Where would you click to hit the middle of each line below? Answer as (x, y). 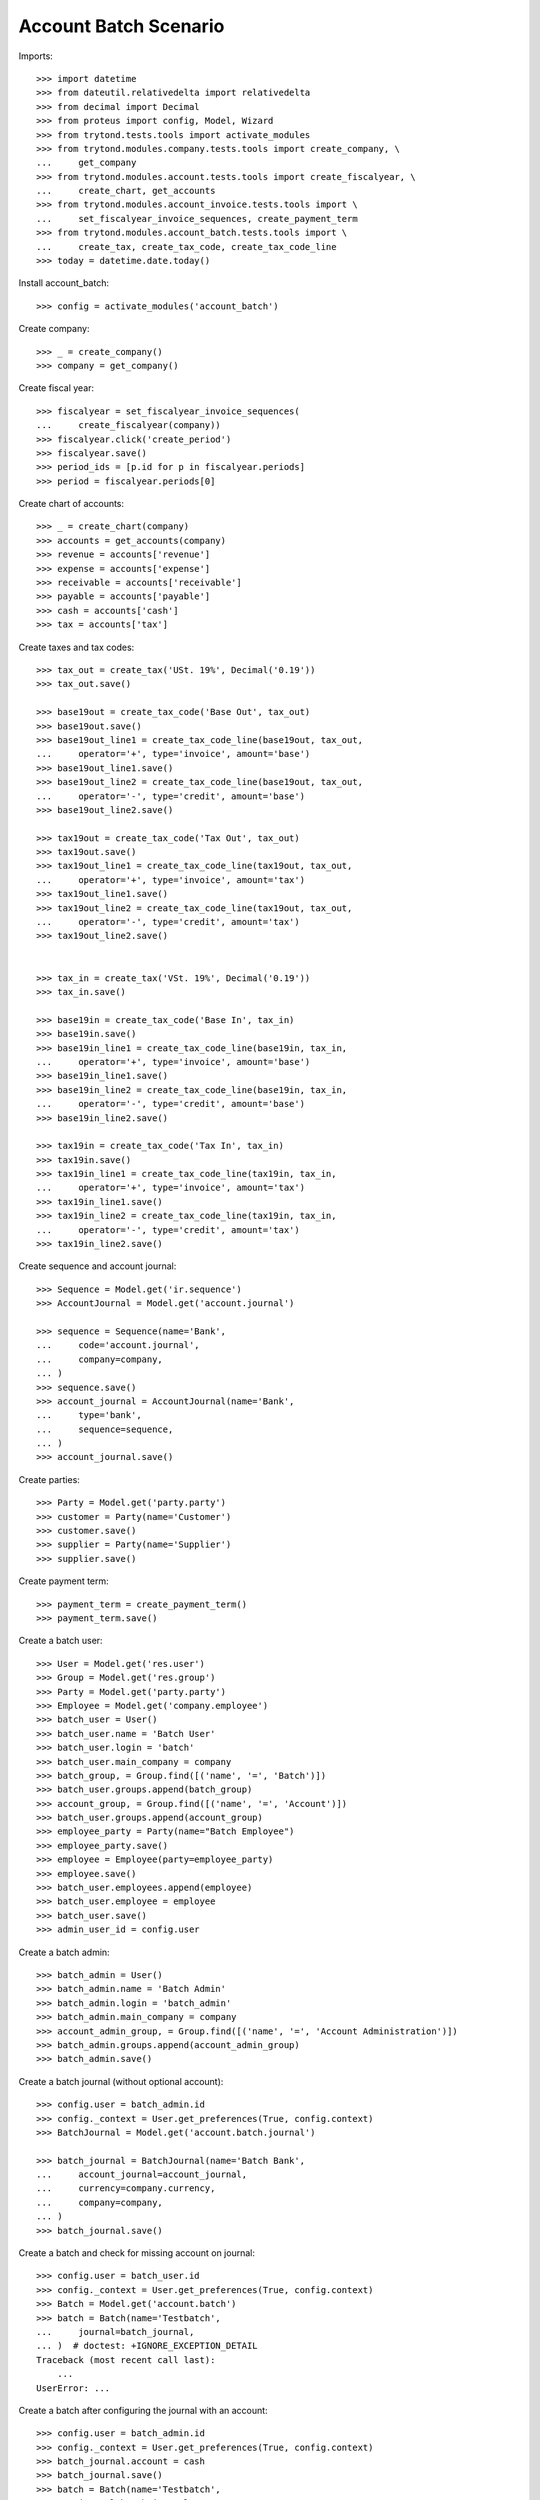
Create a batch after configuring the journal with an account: (143, 2410)
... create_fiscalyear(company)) (129, 425)
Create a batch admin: (64, 1952)
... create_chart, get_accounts (126, 191)
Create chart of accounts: (71, 504)
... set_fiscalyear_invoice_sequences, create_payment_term (197, 218)
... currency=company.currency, (126, 2188)
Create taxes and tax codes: (76, 647)
